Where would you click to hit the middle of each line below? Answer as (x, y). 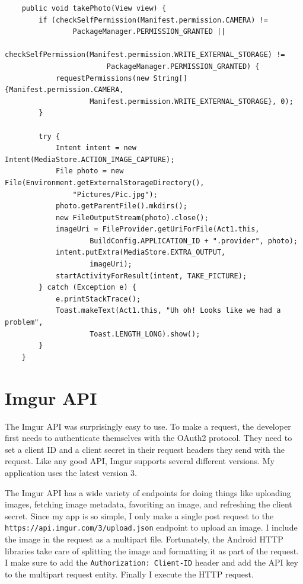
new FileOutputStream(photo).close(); (132, 218)
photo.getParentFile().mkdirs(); (121, 206)
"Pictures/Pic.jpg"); (115, 194)
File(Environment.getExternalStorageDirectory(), (105, 182)
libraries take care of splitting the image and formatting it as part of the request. (152, 550)
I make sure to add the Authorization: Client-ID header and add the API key (151, 562)
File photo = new (90, 171)
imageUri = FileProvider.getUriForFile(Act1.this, (157, 229)
